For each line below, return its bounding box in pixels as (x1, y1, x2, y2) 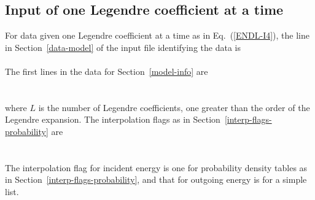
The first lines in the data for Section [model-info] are (5, 64, 208, 77)
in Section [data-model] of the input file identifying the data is (5, 40, 241, 53)
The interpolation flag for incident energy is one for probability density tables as (5, 161, 308, 174)
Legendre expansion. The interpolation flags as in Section (5, 113, 220, 126)
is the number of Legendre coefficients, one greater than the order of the (38, 101, 310, 113)
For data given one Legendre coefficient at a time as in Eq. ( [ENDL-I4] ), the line (5, 29, 309, 42)
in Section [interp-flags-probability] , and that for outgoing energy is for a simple (5, 173, 307, 186)
